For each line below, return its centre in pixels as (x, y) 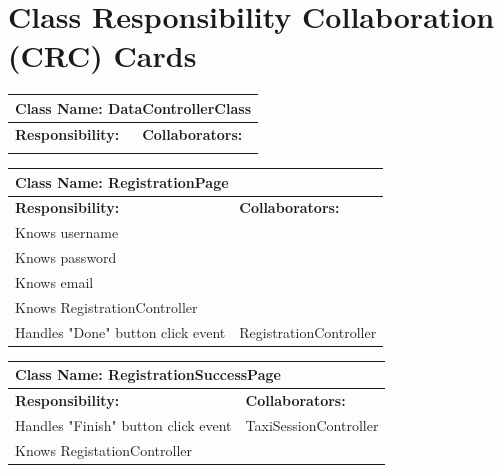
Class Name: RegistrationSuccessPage (148, 374)
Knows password (66, 257)
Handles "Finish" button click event (123, 424)
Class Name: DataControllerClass (133, 107)
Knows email (54, 281)
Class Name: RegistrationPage (122, 181)
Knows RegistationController (103, 449)
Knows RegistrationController (106, 306)
